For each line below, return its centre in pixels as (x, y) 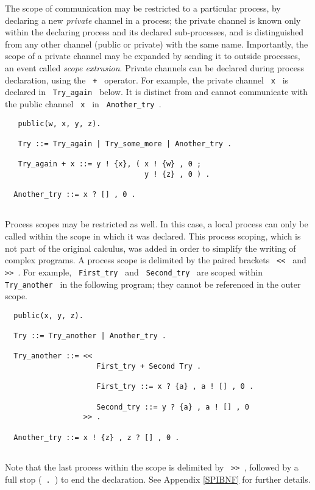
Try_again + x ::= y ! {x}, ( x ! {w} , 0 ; (110, 164)
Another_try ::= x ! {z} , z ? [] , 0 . (97, 437)
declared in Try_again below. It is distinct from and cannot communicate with (157, 92)
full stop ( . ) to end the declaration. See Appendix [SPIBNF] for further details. (158, 479)
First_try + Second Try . (149, 367)
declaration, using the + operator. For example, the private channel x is (147, 80)
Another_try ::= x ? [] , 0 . (75, 195)
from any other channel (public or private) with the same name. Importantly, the (157, 44)
